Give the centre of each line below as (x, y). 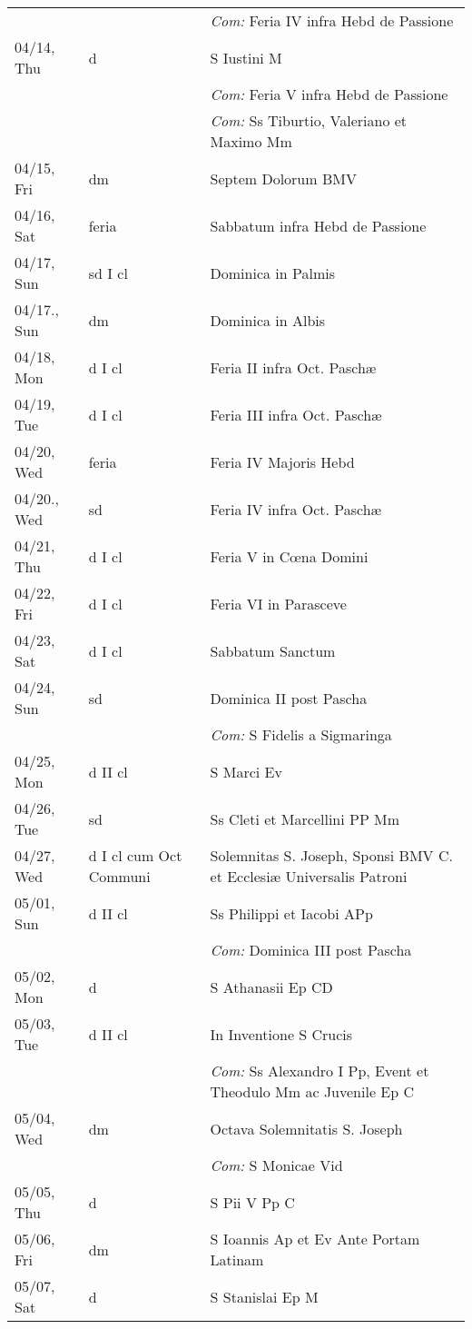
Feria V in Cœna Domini (289, 556)
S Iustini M (246, 57)
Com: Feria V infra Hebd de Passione (329, 94)
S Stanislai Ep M (264, 1296)
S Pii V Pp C (252, 1202)
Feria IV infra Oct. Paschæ (296, 509)
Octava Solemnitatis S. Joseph (306, 1128)
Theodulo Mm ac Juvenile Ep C (312, 1091)
